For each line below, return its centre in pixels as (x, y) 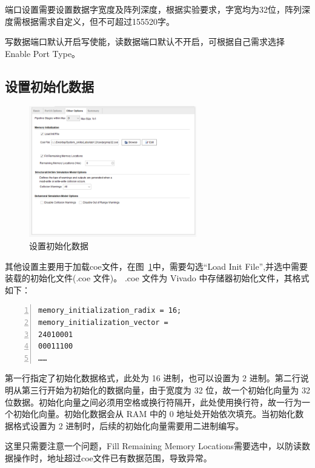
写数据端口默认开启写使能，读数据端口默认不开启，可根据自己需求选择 (145, 42)
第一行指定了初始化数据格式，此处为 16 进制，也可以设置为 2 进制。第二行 (153, 378)
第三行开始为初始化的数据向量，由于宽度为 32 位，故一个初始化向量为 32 (166, 389)
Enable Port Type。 (43, 53)
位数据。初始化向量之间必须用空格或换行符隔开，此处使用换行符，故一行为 (153, 402)
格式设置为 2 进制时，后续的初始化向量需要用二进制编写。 (128, 425)
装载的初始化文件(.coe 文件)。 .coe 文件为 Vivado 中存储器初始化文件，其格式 (157, 278)
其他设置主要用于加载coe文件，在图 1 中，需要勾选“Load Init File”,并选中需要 (157, 266)
